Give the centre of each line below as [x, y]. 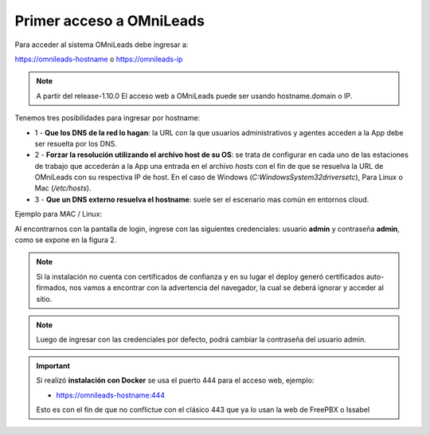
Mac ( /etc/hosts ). [63, 188]
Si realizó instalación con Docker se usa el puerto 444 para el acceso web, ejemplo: [175, 380]
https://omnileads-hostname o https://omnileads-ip [99, 59]
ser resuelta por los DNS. [76, 143]
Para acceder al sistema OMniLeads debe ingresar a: [102, 45]
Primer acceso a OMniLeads [109, 21]
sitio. [44, 299]
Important [53, 366]
